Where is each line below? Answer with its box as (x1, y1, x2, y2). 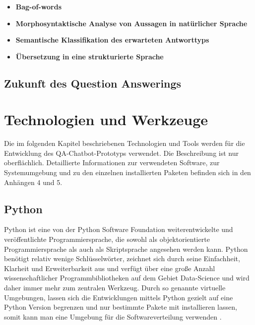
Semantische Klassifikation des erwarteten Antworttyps (15, 35, 209, 45)
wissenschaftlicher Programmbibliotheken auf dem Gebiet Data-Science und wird (4, 273, 250, 283)
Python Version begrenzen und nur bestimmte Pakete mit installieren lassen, (4, 302, 237, 312)
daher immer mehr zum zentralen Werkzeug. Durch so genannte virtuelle (4, 282, 226, 293)
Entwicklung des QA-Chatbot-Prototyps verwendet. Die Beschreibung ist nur (4, 147, 239, 158)
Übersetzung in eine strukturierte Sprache (15, 51, 164, 61)
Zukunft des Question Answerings (4, 75, 182, 91)
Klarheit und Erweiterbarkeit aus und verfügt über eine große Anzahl (4, 263, 215, 273)
